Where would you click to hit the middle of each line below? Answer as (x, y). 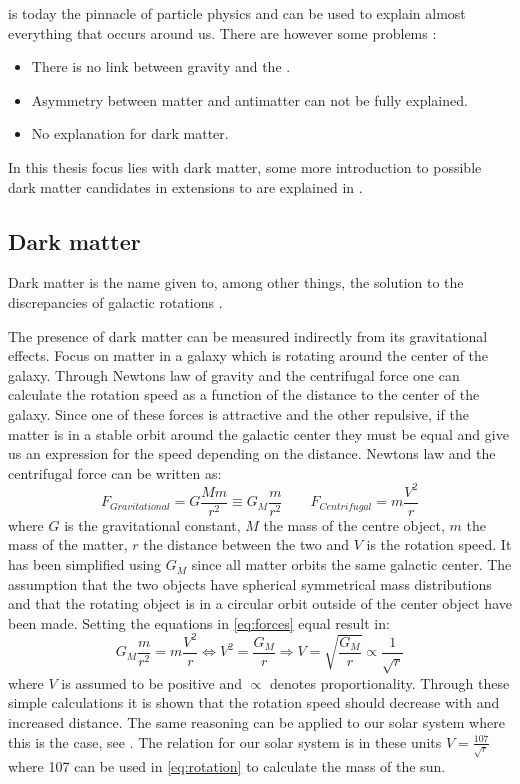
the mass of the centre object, (354, 524)
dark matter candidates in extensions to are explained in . (185, 186)
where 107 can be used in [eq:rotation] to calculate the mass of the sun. (227, 766)
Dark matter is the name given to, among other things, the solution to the (236, 282)
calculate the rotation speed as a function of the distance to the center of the (244, 394)
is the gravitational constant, (152, 524)
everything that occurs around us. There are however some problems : (222, 32)
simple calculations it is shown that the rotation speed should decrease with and (254, 702)
